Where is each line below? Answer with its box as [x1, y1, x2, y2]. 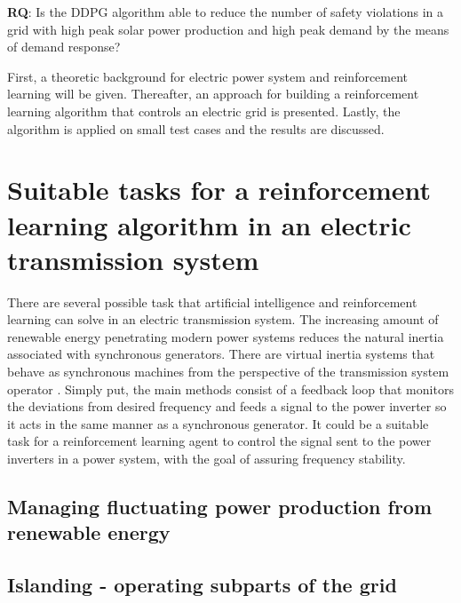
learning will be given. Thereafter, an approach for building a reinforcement [7, 84, 419, 103]
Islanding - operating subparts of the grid [7, 571, 397, 599]
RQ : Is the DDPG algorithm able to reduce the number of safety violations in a [7, 3, 444, 20]
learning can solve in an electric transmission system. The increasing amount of [7, 310, 439, 329]
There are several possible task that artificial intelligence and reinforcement [7, 292, 417, 311]
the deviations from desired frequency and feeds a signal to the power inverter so [7, 397, 447, 416]
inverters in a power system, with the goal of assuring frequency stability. [7, 449, 406, 467]
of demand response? [7, 37, 121, 56]
